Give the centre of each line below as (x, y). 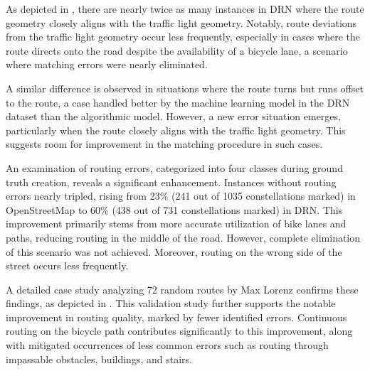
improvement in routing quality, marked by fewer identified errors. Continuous (176, 317)
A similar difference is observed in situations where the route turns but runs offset (185, 88)
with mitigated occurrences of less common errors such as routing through (167, 345)
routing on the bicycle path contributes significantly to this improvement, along (179, 331)
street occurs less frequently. (67, 265)
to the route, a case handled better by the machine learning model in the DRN (178, 102)
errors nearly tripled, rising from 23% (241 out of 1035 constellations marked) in (181, 196)
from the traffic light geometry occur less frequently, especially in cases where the (183, 37)
